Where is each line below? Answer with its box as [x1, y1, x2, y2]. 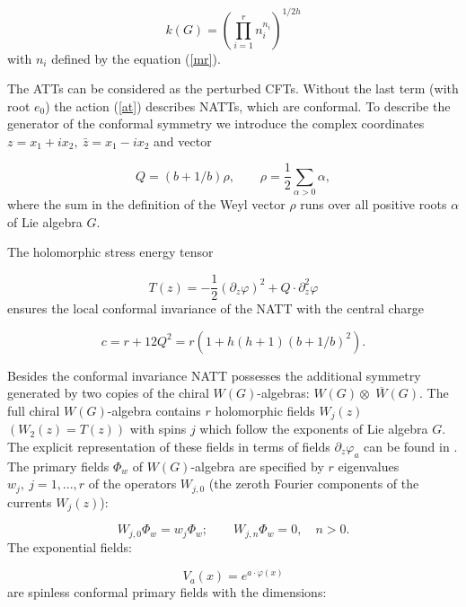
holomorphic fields [215, 400, 315, 419]
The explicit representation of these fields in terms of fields [7, 436, 330, 455]
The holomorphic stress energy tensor [7, 242, 214, 261]
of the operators [88, 474, 177, 493]
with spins [129, 419, 187, 438]
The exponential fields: [7, 537, 132, 556]
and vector [154, 131, 212, 150]
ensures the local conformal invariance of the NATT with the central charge [7, 299, 424, 318]
